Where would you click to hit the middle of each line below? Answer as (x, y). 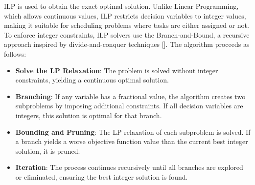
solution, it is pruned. (48, 151)
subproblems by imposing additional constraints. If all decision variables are (129, 106)
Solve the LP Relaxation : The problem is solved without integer (117, 70)
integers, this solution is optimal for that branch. (89, 115)
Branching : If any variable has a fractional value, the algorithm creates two (130, 96)
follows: (15, 53)
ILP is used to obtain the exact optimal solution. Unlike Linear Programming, (121, 6)
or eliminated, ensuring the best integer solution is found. (102, 176)
